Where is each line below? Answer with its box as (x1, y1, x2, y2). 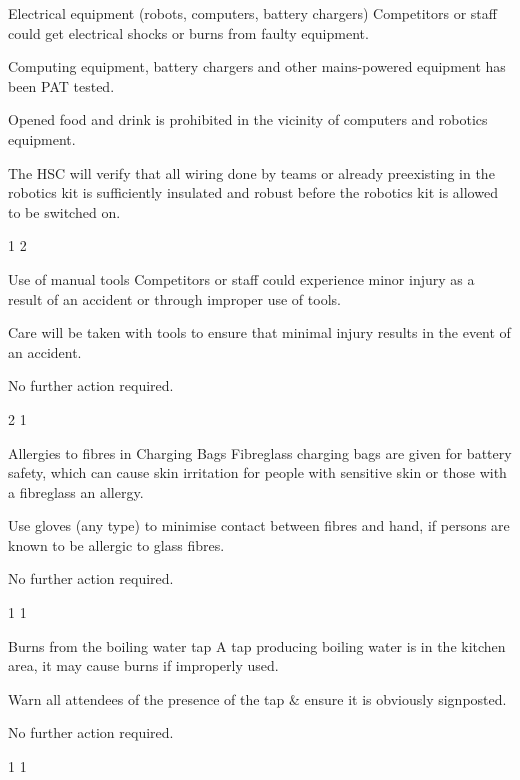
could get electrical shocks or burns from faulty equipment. (8, 22, 369, 43)
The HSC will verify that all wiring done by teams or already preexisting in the (8, 162, 495, 183)
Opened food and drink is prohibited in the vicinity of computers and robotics (8, 109, 488, 130)
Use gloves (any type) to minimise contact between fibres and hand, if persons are (8, 515, 510, 536)
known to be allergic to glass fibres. (8, 534, 225, 555)
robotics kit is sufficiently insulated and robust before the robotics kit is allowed (8, 182, 498, 203)
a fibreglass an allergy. (8, 481, 144, 502)
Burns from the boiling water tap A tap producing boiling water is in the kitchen (8, 635, 506, 656)
